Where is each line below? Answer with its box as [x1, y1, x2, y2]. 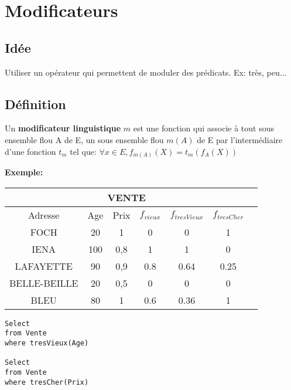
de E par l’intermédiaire [197, 133, 283, 145]
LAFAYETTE [15, 259, 73, 273]
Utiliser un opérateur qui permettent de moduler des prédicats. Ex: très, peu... [5, 66, 287, 78]
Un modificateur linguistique [5, 122, 121, 134]
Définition [5, 94, 66, 113]
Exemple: [5, 166, 43, 178]
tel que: [70, 145, 97, 157]
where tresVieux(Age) [5, 338, 89, 347]
